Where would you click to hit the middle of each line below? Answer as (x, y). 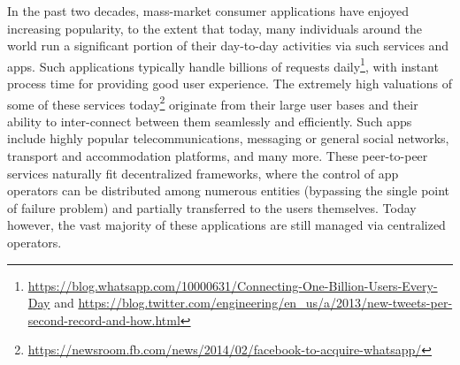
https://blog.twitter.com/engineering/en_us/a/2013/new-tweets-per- (265, 303)
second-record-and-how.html (104, 319)
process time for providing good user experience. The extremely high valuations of (230, 84)
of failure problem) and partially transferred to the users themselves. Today (212, 207)
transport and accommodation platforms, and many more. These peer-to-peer (218, 156)
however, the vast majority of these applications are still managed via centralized (226, 225)
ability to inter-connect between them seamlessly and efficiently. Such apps (210, 121)
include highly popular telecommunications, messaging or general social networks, (228, 138)
